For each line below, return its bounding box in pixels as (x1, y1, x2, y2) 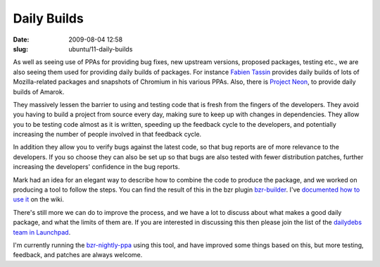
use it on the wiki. (13, 195, 65, 204)
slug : (13, 44, 28, 53)
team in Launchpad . (13, 228, 71, 236)
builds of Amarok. (13, 87, 65, 96)
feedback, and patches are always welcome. (13, 251, 143, 259)
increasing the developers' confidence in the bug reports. (13, 163, 180, 171)
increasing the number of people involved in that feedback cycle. (13, 130, 202, 139)
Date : (13, 35, 30, 44)
